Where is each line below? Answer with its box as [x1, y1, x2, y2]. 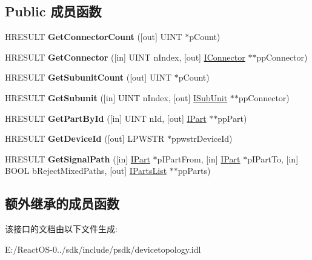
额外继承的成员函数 [5, 194, 119, 213]
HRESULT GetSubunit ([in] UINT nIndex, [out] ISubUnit [5, 91, 228, 104]
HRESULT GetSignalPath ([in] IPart [5, 152, 150, 165]
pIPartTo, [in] [247, 152, 299, 165]
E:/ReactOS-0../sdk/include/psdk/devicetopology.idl [5, 242, 201, 255]
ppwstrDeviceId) [171, 132, 233, 145]
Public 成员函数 [5, 2, 102, 21]
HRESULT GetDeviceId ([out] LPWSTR [5, 132, 165, 145]
